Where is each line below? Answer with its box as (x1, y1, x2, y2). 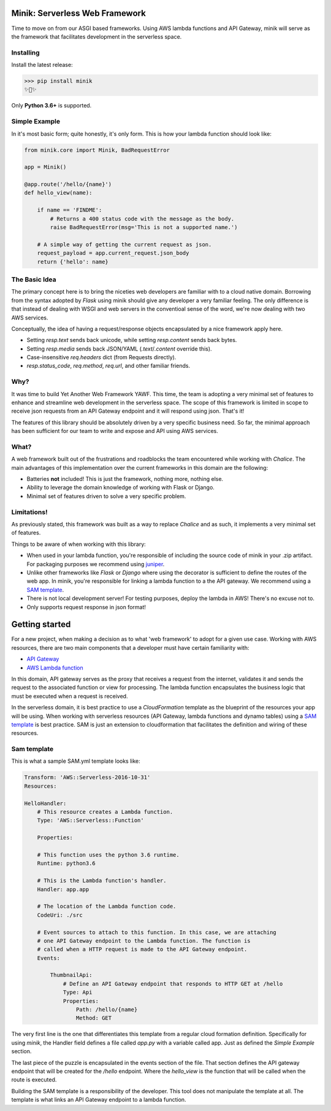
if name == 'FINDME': (37, 206, 102, 214)
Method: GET (75, 1015, 112, 1022)
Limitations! (11, 507, 48, 516)
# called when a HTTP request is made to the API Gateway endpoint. (37, 946, 248, 953)
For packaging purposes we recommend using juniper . (26, 560, 165, 567)
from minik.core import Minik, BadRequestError (24, 146, 170, 154)
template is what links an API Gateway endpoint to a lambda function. (11, 1096, 186, 1104)
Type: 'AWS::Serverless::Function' (37, 817, 144, 824)
